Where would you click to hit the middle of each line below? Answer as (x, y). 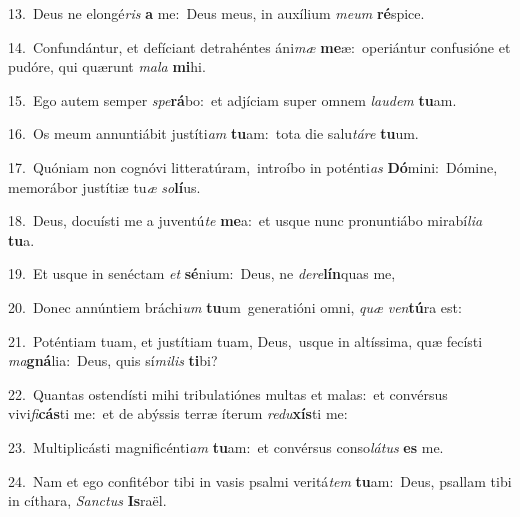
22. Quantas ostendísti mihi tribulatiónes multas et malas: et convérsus (228, 393)
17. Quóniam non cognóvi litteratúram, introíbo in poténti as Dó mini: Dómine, (253, 166)
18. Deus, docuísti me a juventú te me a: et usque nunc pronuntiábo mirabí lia (245, 220)
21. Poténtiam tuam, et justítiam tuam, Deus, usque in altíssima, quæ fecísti (245, 340)
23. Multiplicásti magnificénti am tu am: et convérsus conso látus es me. (226, 446)
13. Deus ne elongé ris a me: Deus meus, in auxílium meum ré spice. (216, 13)
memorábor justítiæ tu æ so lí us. (104, 186)
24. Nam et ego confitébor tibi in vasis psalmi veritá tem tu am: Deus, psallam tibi (260, 480)
